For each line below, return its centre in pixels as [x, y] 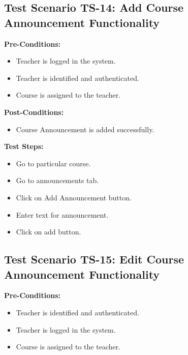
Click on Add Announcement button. [74, 197]
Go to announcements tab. [57, 180]
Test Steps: [24, 146]
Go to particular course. [53, 163]
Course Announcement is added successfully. [85, 129]
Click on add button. [49, 232]
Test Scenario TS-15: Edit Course [94, 259]
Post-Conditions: [34, 112]
